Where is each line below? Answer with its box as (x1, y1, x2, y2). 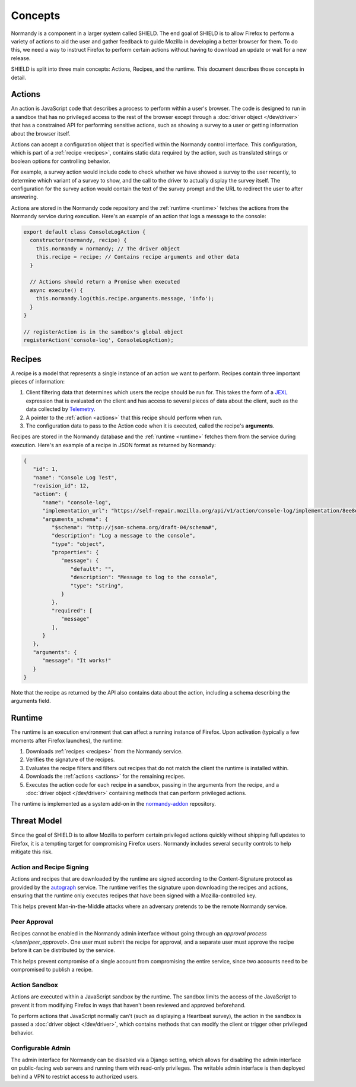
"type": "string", (70, 582, 124, 589)
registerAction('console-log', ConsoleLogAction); (23, 337, 174, 344)
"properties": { (51, 549, 99, 556)
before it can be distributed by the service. (11, 947, 116, 954)
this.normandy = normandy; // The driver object (36, 245, 180, 252)
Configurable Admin (11, 1044, 71, 1052)
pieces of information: (11, 378, 65, 385)
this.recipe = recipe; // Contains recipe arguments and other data (36, 253, 240, 260)
